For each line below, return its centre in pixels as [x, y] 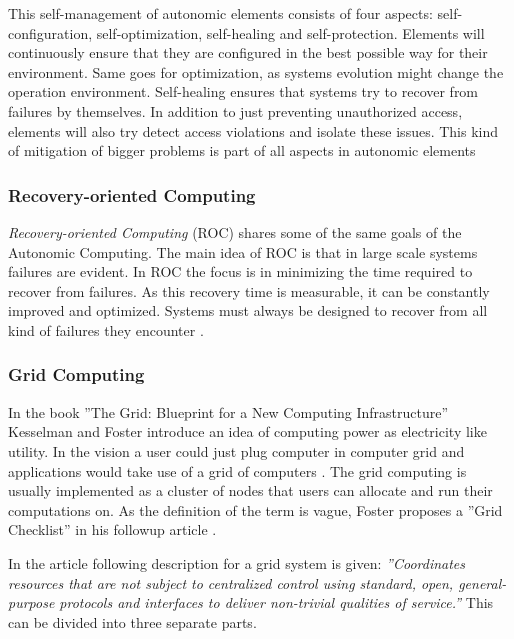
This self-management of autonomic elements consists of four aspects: [220, 13]
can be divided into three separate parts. [132, 621]
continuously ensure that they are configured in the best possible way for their [248, 52]
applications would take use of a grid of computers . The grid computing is [237, 470]
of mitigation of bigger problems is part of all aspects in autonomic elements [242, 150]
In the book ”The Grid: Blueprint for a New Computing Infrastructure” [228, 411]
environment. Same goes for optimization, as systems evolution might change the [256, 71]
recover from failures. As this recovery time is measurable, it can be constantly [249, 290]
